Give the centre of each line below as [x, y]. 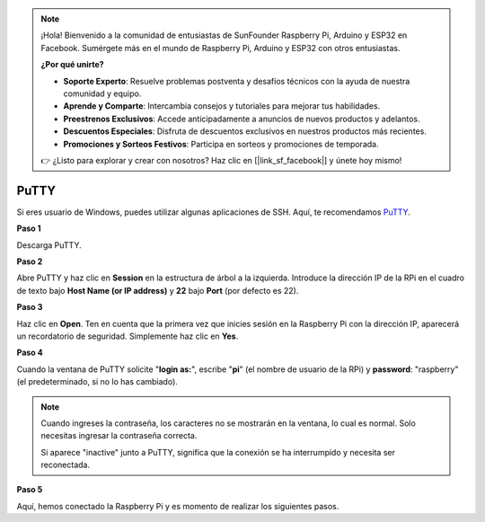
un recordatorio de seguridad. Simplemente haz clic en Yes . [128, 336]
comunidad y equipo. [102, 93]
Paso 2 [30, 261]
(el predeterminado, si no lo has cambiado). [97, 382]
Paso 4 [30, 353]
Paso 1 [29, 228]
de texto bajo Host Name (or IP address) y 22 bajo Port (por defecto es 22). [158, 290]
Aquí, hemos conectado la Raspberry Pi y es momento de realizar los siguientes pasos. [178, 506]
